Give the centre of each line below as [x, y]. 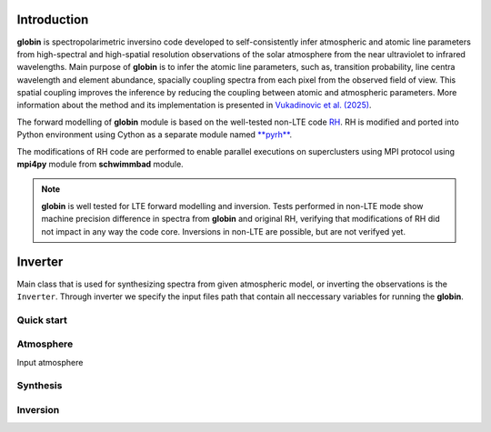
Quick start [42, 320]
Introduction [53, 20]
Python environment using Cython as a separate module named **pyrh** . [155, 135]
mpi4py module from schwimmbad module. [100, 165]
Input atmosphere [50, 362]
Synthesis [40, 386]
